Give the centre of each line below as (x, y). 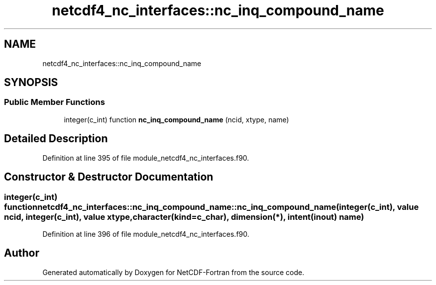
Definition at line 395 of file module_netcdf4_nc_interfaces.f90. (146, 158)
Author (22, 253)
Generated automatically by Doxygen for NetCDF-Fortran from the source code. (173, 272)
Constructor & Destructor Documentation (109, 177)
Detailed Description (56, 139)
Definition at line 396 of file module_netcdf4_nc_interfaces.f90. (146, 234)
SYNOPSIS (31, 83)
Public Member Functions (54, 102)
